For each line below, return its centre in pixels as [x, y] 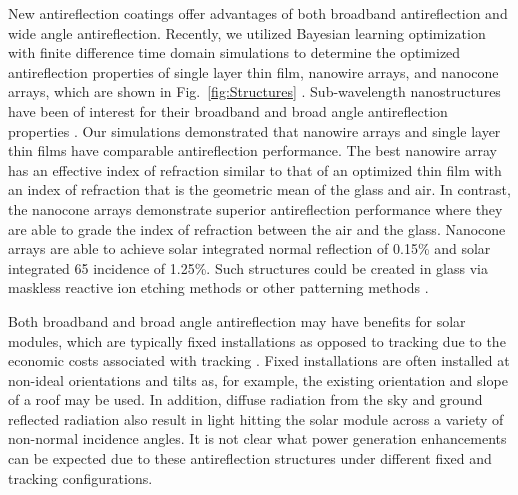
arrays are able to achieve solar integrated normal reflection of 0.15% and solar [249, 248]
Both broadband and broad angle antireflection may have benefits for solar [237, 320]
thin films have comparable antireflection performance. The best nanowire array [252, 150]
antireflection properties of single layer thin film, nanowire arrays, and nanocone [253, 71]
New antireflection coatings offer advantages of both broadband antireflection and [258, 13]
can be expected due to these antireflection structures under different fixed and [250, 458]
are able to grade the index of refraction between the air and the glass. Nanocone [257, 228]
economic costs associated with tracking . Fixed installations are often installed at [259, 360]
